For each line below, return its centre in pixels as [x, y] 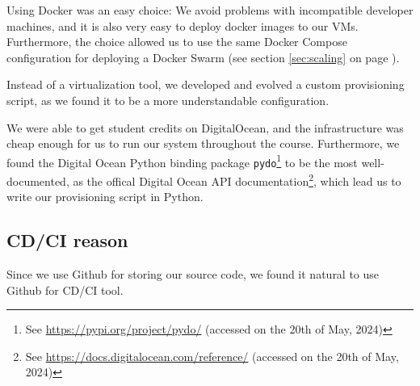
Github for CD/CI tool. [65, 289]
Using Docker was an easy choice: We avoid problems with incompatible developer [210, 10]
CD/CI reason [67, 240]
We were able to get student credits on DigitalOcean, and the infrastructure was [205, 127]
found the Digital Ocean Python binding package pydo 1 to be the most [182, 161]
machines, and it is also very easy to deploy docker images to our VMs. [183, 25]
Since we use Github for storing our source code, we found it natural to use [193, 274]
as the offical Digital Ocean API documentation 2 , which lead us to [237, 180]
